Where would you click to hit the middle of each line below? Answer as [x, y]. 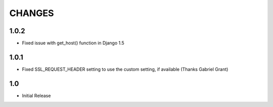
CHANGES [32, 13]
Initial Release [36, 95]
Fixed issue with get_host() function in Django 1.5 [73, 43]
